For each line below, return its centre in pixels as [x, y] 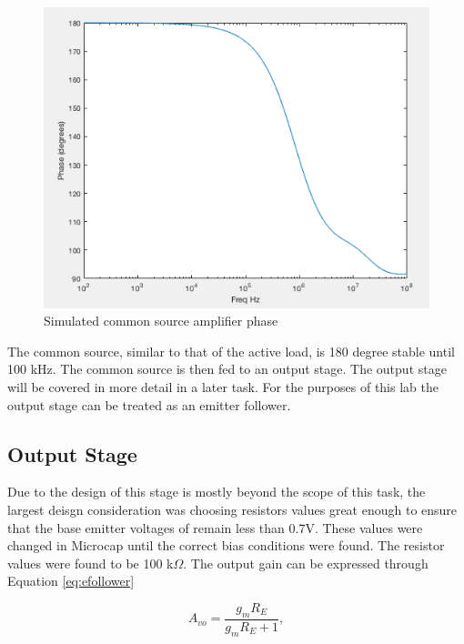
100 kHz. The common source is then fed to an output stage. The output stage [227, 369]
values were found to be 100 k [91, 563]
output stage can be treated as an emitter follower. [149, 404]
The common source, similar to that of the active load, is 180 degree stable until [231, 351]
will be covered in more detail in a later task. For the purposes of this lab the [223, 387]
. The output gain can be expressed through [306, 563]
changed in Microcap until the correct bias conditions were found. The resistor [226, 545]
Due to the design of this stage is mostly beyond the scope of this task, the [217, 492]
